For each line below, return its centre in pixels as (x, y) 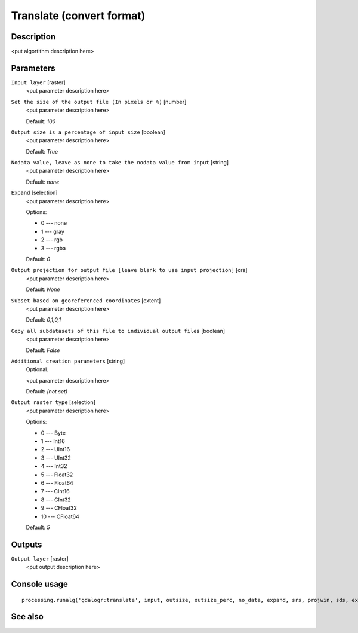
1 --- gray (53, 231)
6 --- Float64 (57, 483)
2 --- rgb (52, 240)
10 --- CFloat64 (60, 516)
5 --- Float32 (57, 475)
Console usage (40, 584)
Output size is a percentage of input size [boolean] (88, 132)
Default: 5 (38, 527)
